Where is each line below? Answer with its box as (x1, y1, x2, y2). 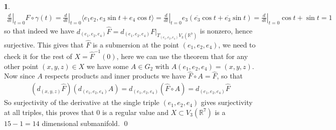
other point (4, 60, 39, 71)
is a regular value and (102, 106, 169, 117)
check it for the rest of (4, 51, 72, 61)
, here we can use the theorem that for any (116, 51, 248, 61)
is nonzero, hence (200, 25, 253, 36)
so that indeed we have (4, 25, 75, 36)
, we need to (218, 39, 256, 49)
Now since (4, 70, 35, 81)
